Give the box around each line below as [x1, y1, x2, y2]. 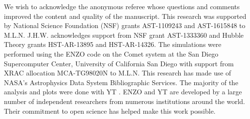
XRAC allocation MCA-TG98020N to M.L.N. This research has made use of [4, 68, 231, 78]
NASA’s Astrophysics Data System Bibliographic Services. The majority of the [4, 77, 238, 87]
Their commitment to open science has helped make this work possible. [4, 105, 216, 116]
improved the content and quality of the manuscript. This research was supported [4, 11, 247, 21]
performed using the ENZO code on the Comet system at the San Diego [4, 48, 219, 59]
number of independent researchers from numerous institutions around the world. [4, 96, 245, 106]
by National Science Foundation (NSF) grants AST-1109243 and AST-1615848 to [4, 20, 246, 30]
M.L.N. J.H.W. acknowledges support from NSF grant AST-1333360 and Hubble [4, 30, 244, 40]
